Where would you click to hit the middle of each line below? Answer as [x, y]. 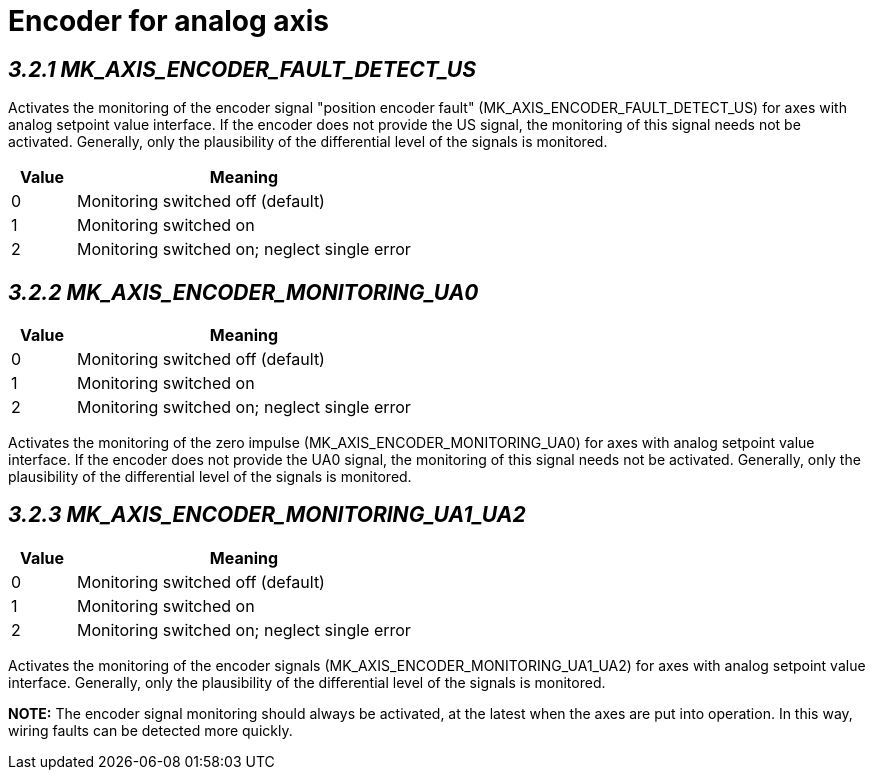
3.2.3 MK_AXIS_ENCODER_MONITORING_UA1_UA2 [267, 515]
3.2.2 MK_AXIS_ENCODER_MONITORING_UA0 [243, 292]
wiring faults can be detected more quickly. [150, 730]
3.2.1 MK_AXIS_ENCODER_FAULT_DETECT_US [242, 69]
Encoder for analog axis [168, 21]
